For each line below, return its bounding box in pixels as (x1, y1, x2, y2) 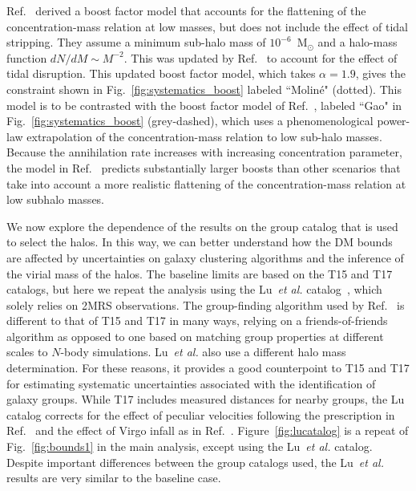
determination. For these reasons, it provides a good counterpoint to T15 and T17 (6, 359, 410, 376)
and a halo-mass (317, 34, 398, 51)
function (6, 49, 47, 66)
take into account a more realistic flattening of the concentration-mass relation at (6, 175, 406, 192)
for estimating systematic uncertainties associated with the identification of (6, 375, 376, 392)
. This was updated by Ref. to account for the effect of (123, 49, 398, 66)
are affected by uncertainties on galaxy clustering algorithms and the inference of (6, 249, 404, 266)
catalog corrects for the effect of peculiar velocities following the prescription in (6, 406, 395, 423)
